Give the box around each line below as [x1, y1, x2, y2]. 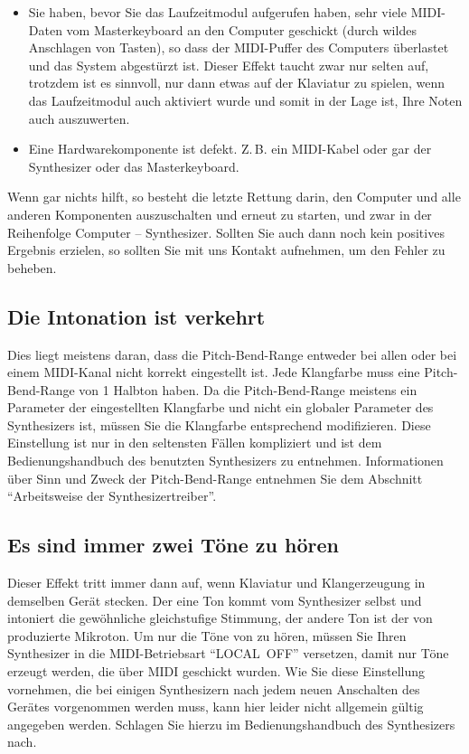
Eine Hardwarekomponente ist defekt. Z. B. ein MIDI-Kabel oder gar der [28, 139, 432, 158]
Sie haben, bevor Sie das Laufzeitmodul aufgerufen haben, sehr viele [28, 3, 407, 21]
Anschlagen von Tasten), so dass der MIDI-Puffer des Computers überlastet [28, 38, 449, 57]
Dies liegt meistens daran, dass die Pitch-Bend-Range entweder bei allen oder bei [7, 344, 457, 363]
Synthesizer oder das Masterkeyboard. [28, 156, 239, 175]
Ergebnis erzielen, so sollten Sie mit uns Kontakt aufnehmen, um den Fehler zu [7, 240, 446, 259]
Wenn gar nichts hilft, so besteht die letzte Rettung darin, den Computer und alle [7, 187, 461, 206]
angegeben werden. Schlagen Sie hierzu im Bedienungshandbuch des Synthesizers [7, 714, 455, 733]
